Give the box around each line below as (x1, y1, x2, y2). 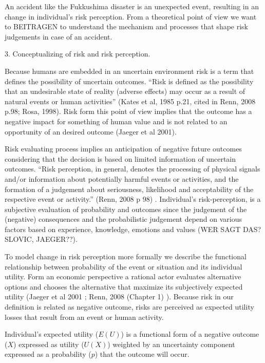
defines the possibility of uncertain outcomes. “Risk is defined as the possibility (5, 75, 254, 86)
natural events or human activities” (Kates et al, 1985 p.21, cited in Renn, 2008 (5, 95, 256, 106)
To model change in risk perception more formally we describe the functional (5, 251, 247, 262)
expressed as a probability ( (5, 349, 91, 359)
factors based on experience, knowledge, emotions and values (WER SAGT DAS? (5, 223, 261, 234)
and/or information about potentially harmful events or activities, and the (5, 173, 239, 184)
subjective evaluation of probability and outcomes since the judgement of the (5, 203, 247, 214)
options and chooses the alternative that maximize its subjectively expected (5, 281, 243, 292)
